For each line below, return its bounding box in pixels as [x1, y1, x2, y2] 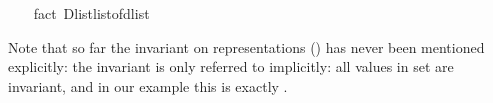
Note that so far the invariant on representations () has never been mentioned [8, 36, 485, 57]
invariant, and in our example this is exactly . [8, 75, 288, 96]
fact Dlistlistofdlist [33, 3, 150, 23]
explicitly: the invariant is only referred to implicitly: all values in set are [8, 56, 454, 77]
